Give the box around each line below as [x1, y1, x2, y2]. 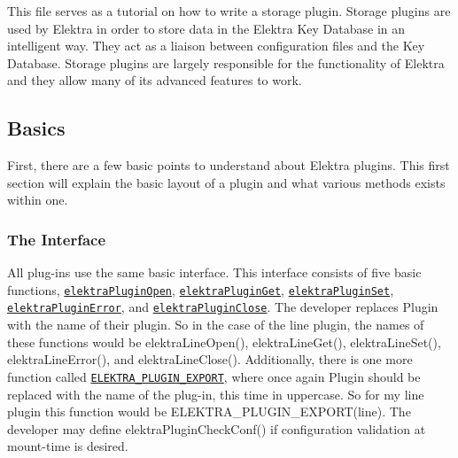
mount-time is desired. [7, 437, 128, 455]
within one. [7, 190, 68, 209]
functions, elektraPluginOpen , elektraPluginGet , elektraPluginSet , [7, 280, 394, 299]
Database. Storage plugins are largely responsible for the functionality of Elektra [7, 53, 445, 72]
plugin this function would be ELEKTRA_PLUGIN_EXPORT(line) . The [7, 402, 411, 421]
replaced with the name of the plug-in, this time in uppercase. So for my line [7, 384, 424, 403]
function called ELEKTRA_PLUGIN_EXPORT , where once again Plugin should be [7, 367, 421, 385]
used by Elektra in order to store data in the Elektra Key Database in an [7, 19, 406, 37]
